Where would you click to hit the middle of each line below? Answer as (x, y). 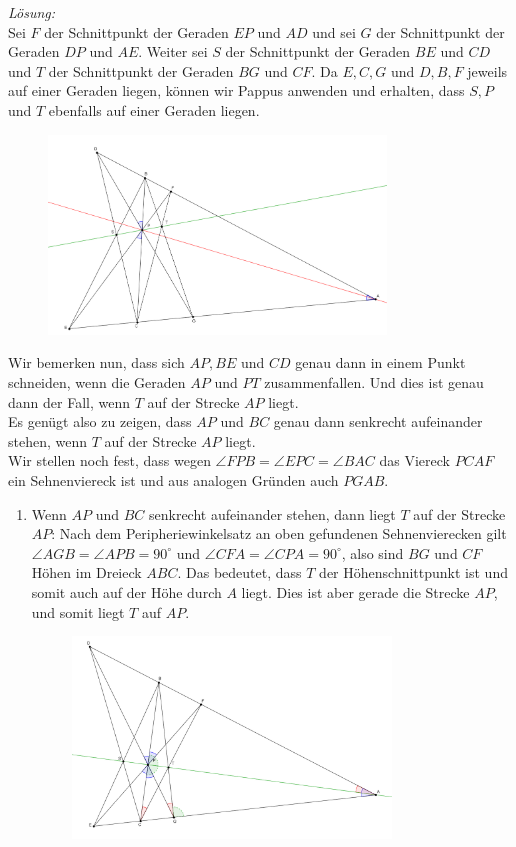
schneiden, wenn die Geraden (97, 382)
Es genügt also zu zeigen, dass (100, 421)
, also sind (372, 552)
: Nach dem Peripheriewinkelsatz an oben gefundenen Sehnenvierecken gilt (279, 533)
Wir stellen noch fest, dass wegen (109, 460)
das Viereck (414, 460)
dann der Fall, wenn (69, 401)
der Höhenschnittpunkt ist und (413, 572)
